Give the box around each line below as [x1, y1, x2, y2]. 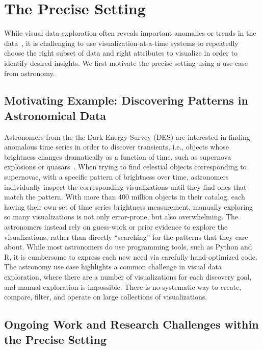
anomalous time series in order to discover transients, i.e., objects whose [4, 141, 229, 152]
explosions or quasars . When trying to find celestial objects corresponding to [4, 161, 247, 172]
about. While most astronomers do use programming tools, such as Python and [4, 241, 252, 252]
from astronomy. [4, 67, 55, 78]
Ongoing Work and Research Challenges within [4, 316, 259, 332]
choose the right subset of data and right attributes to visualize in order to [4, 47, 238, 58]
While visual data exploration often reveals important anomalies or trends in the [4, 28, 256, 38]
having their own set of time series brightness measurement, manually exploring [4, 201, 253, 212]
